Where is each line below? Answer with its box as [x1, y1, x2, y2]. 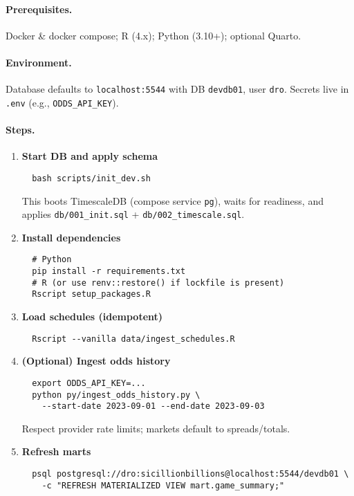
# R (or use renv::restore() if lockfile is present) [32, 277, 285, 288]
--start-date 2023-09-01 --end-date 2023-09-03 [41, 401, 265, 412]
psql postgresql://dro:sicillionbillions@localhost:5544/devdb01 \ [32, 469, 349, 479]
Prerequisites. [6, 1, 73, 16]
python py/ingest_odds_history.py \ [32, 389, 201, 400]
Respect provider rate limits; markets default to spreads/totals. [21, 421, 290, 435]
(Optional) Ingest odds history [21, 353, 171, 368]
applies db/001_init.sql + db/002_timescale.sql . [21, 207, 245, 221]
